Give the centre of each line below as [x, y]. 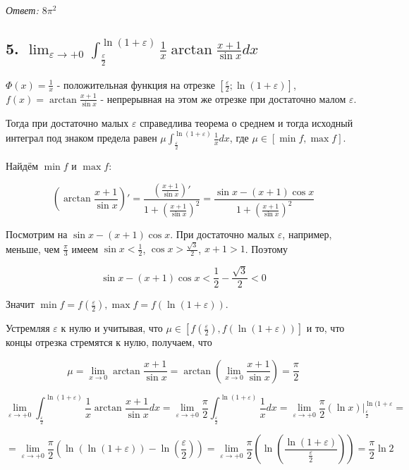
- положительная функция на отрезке [136, 84]
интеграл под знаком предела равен [81, 137]
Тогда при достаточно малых [67, 122]
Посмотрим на [37, 234]
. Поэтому [267, 248]
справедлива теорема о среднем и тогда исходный [246, 122]
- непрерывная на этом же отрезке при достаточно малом [223, 98]
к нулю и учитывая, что [112, 328]
